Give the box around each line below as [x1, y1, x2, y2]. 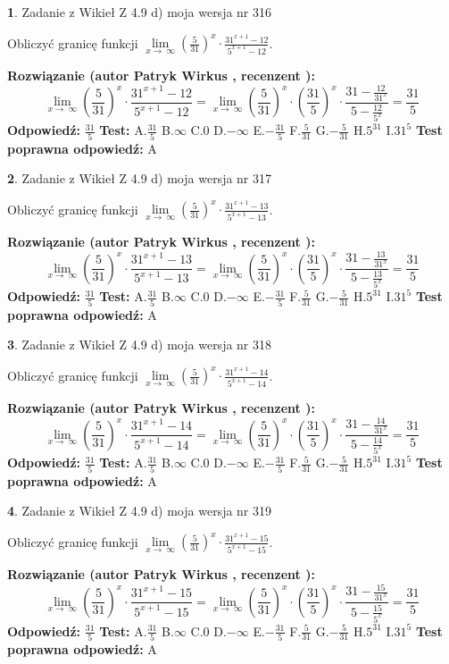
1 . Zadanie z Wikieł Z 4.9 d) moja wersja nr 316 [7, 3, 272, 21]
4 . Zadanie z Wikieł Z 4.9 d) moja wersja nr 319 [7, 501, 272, 520]
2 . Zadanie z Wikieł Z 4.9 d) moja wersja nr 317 [7, 169, 272, 188]
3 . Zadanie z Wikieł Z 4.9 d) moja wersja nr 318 [7, 335, 272, 354]
